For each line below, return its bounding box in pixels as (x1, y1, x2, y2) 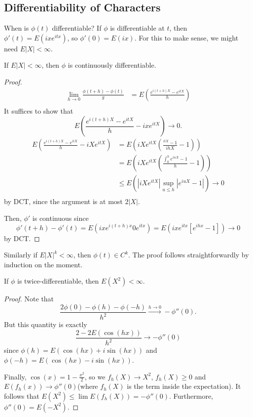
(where (77, 381, 98, 391)
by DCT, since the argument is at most (4, 196, 123, 207)
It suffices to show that (4, 105, 73, 116)
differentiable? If (52, 23, 102, 33)
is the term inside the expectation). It (127, 381, 241, 391)
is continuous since (32, 212, 89, 223)
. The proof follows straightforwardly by (128, 250, 249, 260)
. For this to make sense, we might (134, 32, 239, 42)
